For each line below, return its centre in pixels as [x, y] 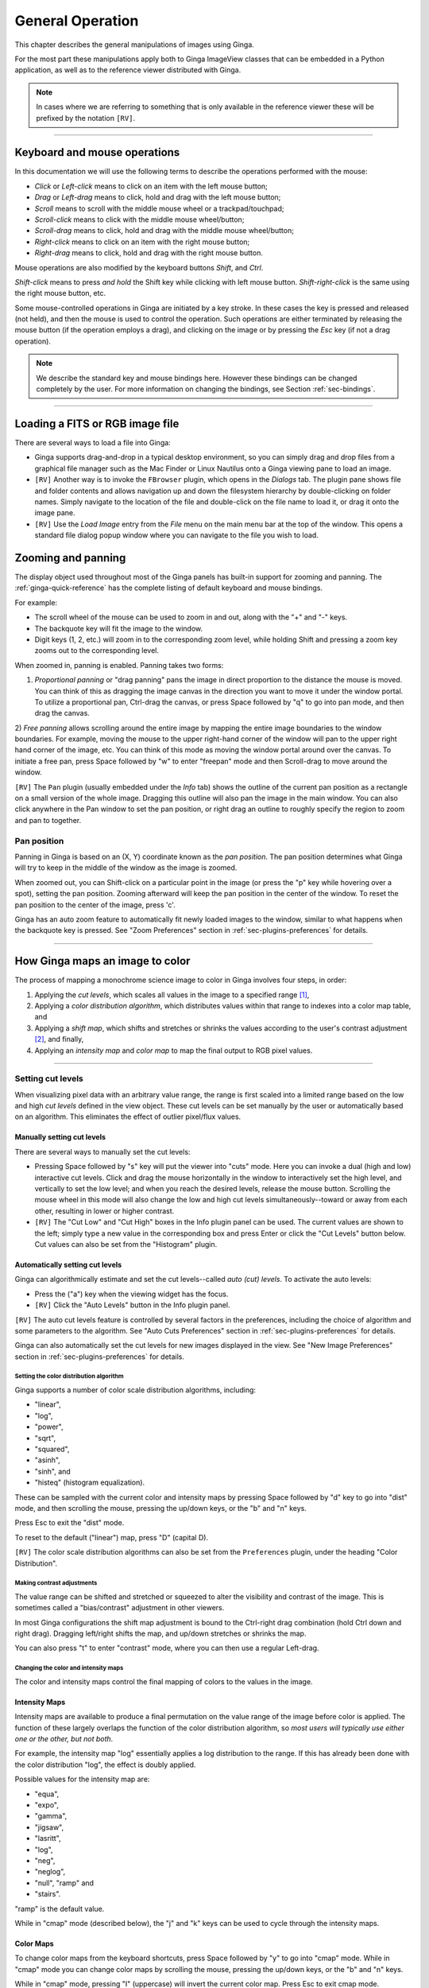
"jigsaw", [49, 1827]
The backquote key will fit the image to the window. [119, 628]
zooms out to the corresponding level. [97, 650]
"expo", [46, 1804]
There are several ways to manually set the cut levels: [102, 1151]
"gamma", [51, 1816]
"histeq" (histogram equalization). [90, 1482]
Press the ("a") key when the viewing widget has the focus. [131, 1294]
